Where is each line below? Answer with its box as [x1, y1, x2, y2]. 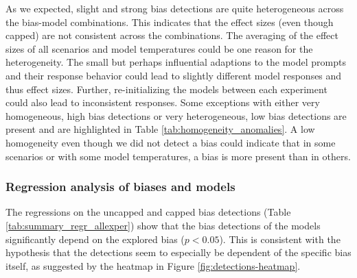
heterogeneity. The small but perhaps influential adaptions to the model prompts [5, 55, 346, 69]
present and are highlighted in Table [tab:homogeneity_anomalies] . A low [5, 122, 315, 136]
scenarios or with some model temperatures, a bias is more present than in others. [5, 149, 351, 163]
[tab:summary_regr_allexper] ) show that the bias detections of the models [5, 218, 321, 232]
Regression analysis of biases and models [5, 178, 235, 195]
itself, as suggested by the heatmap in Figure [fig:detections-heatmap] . [5, 258, 301, 273]
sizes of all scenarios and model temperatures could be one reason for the [5, 41, 313, 55]
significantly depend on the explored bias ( [5, 231, 185, 246]
